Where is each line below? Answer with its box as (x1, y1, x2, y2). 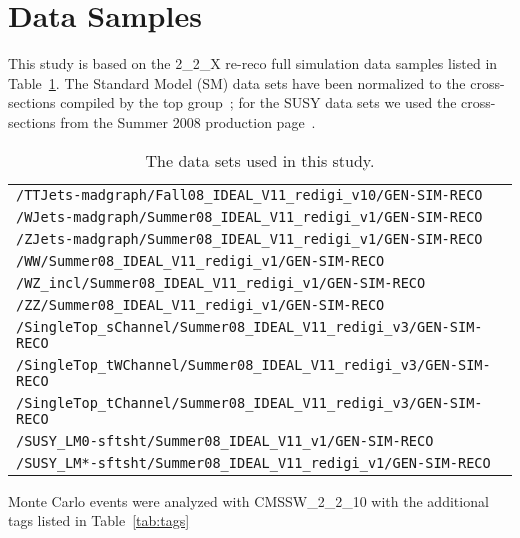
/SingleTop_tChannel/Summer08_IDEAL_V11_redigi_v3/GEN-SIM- (16, 394, 483, 411)
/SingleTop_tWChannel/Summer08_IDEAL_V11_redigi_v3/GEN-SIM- (16, 356, 491, 373)
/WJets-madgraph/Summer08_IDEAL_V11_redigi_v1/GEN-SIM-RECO (16, 208, 483, 225)
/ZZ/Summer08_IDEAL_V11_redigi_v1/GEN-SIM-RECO (16, 296, 385, 313)
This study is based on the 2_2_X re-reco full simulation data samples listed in (8, 53, 498, 74)
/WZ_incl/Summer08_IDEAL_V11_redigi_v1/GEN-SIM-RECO (16, 274, 426, 291)
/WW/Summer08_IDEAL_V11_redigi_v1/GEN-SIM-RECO (16, 252, 385, 269)
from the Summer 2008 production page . (60, 111, 316, 132)
